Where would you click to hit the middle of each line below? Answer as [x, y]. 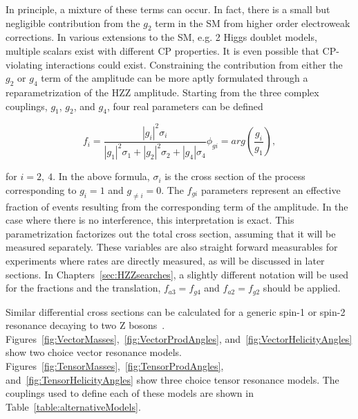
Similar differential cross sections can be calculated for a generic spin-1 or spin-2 [176, 311]
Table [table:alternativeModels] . [73, 406]
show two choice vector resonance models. [94, 352]
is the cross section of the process [235, 176]
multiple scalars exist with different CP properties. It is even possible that [162, 50]
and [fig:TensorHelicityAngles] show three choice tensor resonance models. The [172, 379]
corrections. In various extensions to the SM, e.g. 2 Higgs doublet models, [161, 37]
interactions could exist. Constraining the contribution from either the [194, 64]
